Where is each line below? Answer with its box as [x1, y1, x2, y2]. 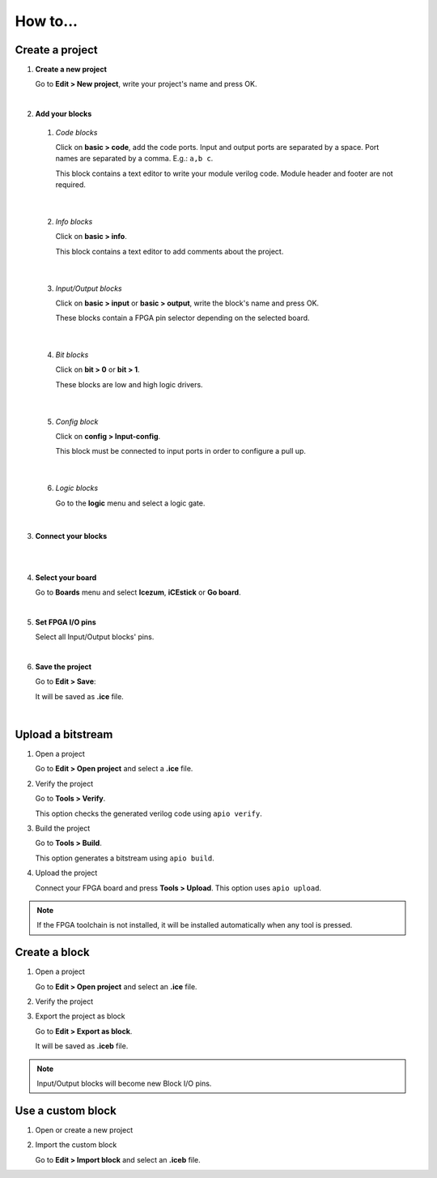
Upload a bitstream [15, 728, 113, 741]
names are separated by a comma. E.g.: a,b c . [55, 154, 214, 164]
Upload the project [35, 868, 98, 878]
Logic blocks [55, 483, 99, 493]
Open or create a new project [35, 1125, 134, 1134]
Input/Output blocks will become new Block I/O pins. [36, 1078, 212, 1088]
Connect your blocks [35, 531, 108, 541]
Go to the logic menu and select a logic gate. [55, 498, 206, 508]
